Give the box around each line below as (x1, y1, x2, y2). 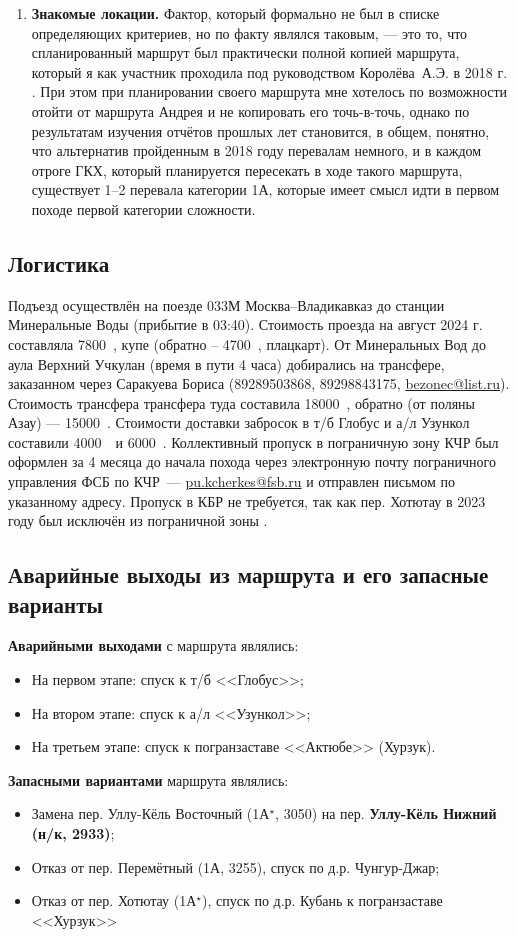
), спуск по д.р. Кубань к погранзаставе (202, 890, 443, 911)
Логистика (8, 247, 110, 278)
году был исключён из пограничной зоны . (8, 510, 268, 531)
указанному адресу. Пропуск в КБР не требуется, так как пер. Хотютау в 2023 (8, 490, 486, 511)
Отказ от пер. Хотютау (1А (31, 890, 197, 911)
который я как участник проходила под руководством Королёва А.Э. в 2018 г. (31, 61, 508, 82)
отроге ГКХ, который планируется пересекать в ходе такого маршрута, (31, 159, 463, 180)
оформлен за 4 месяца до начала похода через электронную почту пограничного (8, 451, 496, 472)
